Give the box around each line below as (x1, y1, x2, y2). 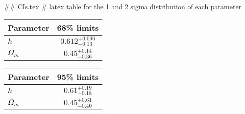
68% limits (57, 21, 99, 33)
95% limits (57, 71, 99, 82)
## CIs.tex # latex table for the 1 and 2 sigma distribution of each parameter (4, 1, 242, 11)
